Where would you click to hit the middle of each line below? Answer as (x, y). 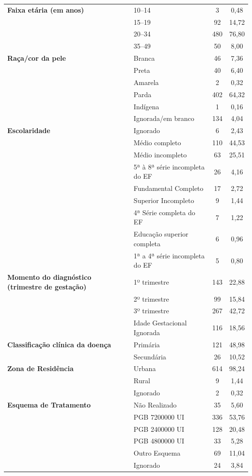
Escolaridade (29, 130)
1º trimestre (151, 281)
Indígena (146, 106)
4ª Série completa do (164, 212)
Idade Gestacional (160, 323)
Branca (144, 58)
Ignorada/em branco (164, 118)
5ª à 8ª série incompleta (169, 166)
